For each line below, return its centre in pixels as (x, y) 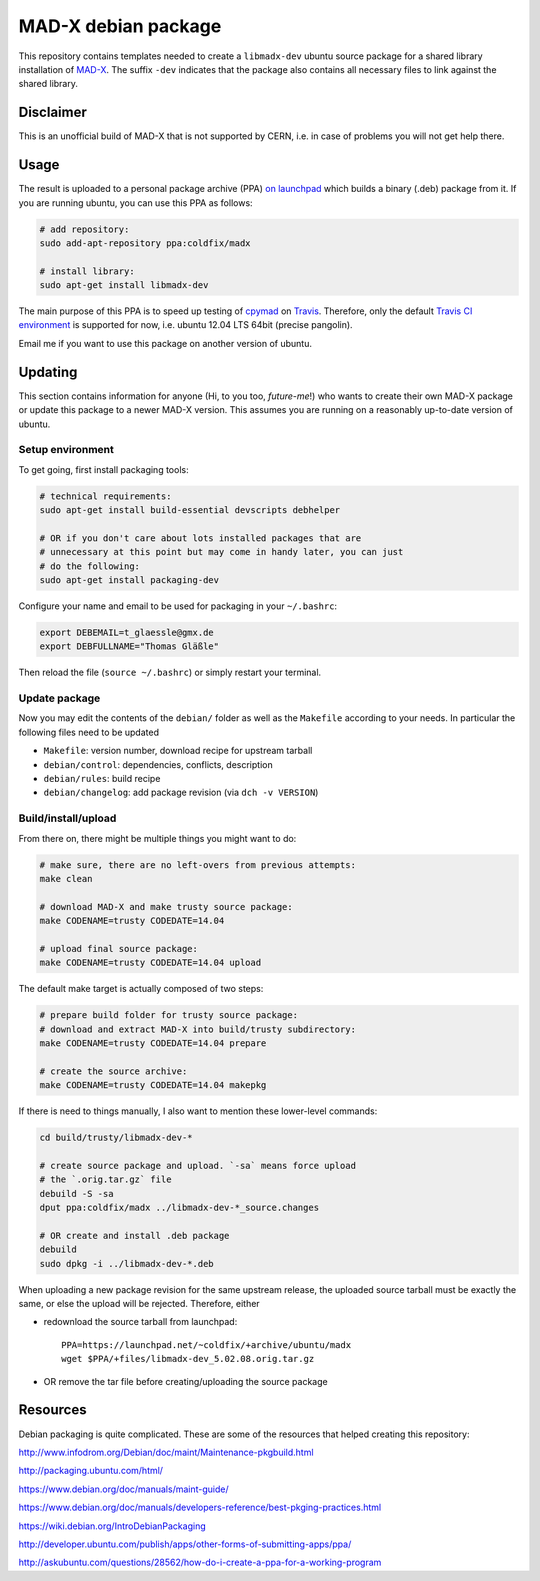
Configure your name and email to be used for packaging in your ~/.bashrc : (178, 606)
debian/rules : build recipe (102, 779)
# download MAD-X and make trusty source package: (166, 906)
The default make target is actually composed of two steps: (141, 989)
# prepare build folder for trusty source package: (169, 1015)
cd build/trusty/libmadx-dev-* (116, 1138)
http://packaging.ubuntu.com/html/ (91, 1471)
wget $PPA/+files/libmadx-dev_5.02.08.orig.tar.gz (188, 1359)
